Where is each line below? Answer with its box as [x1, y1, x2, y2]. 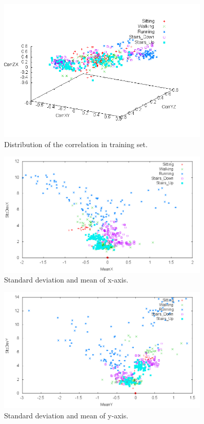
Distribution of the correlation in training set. [4, 138, 148, 149]
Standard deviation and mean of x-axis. [4, 274, 129, 285]
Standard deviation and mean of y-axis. [4, 410, 129, 421]
